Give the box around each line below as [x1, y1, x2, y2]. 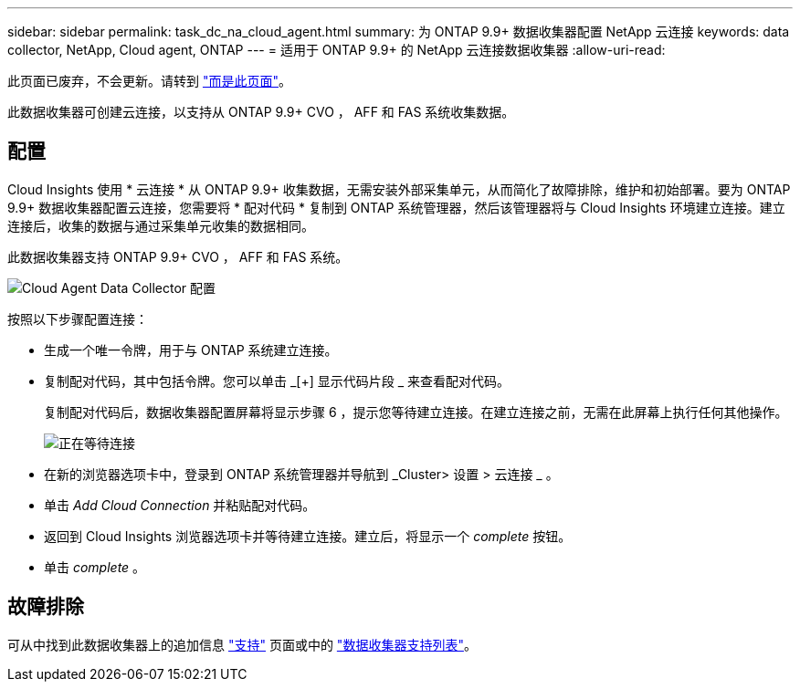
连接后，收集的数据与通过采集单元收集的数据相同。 [7, 217, 314, 234]
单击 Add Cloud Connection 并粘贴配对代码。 [44, 496, 316, 513]
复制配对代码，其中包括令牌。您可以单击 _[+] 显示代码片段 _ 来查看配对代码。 [44, 372, 510, 389]
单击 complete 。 [44, 559, 146, 575]
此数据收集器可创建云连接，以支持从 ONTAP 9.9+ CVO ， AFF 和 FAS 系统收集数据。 [7, 104, 515, 120]
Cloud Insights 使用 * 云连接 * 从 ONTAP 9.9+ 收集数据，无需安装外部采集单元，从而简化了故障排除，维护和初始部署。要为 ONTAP [7, 181, 791, 197]
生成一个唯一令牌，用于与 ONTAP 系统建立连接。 [44, 341, 338, 358]
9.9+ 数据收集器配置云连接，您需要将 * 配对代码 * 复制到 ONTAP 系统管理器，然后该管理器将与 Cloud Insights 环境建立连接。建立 [7, 199, 785, 215]
